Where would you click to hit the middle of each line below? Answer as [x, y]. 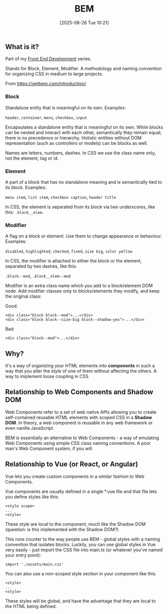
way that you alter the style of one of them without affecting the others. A [81, 371]
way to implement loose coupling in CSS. [48, 377]
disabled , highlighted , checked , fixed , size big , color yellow [69, 251]
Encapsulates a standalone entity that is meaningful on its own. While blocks [84, 127]
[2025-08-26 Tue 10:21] [84, 23]
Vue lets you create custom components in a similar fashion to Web [75, 476]
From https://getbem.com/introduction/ [46, 84]
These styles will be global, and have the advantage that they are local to [81, 601]
